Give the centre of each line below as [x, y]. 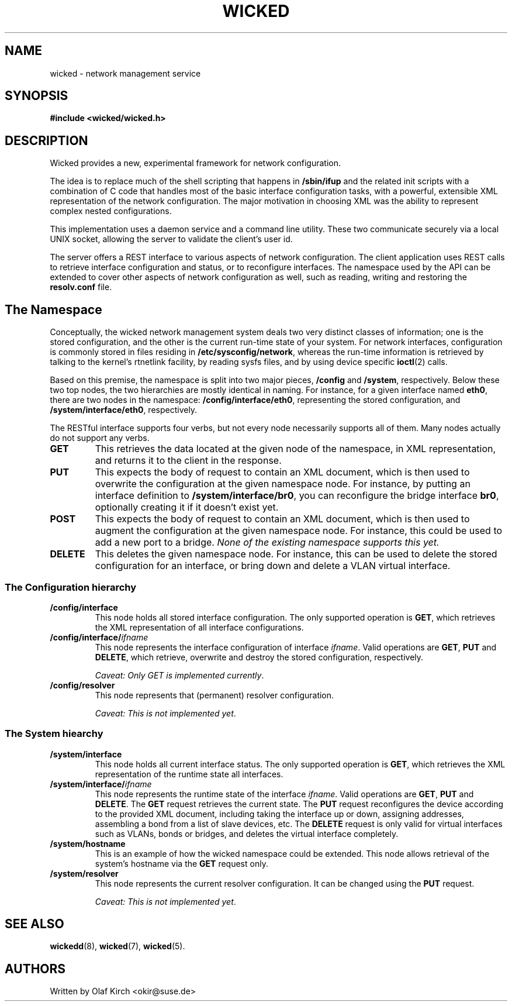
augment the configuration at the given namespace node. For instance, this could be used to [299, 531]
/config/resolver [82, 685]
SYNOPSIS [37, 96]
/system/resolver [84, 873]
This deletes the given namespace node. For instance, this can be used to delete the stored [296, 554]
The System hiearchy [54, 734]
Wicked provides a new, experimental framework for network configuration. [195, 163]
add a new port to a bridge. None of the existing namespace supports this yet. [267, 542]
